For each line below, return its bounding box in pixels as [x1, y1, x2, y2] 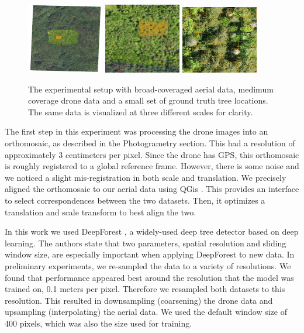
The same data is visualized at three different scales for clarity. [28, 105, 253, 118]
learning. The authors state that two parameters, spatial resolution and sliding [5, 236, 286, 249]
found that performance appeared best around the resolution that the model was [5, 271, 294, 283]
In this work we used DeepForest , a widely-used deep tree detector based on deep [5, 225, 299, 238]
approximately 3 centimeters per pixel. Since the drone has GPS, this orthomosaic [5, 148, 299, 160]
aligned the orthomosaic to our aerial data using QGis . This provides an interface [5, 183, 299, 195]
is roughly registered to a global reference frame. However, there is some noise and [5, 160, 299, 172]
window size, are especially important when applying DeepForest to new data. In [5, 248, 295, 260]
